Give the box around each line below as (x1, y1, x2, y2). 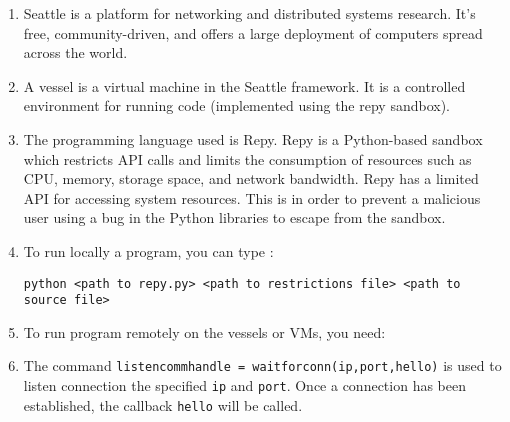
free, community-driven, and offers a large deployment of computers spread (23, 22, 483, 43)
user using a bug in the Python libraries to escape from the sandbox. (23, 207, 446, 228)
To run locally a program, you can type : (23, 240, 274, 261)
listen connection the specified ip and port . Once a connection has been (23, 375, 466, 396)
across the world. (23, 42, 128, 63)
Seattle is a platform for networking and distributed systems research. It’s (23, 3, 476, 23)
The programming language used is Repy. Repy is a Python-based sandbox (23, 128, 483, 149)
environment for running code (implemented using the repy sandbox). (23, 95, 450, 116)
